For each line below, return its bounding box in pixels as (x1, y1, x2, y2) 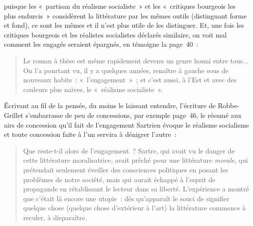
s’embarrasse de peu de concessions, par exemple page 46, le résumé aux (25, 110, 242, 120)
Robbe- (217, 100, 239, 111)
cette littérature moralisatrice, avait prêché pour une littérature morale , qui (23, 155, 248, 165)
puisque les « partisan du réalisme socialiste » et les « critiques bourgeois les (4, 1, 236, 11)
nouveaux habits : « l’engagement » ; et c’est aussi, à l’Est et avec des (23, 75, 236, 85)
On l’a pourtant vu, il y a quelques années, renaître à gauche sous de (23, 65, 229, 75)
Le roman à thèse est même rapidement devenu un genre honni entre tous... (23, 55, 249, 65)
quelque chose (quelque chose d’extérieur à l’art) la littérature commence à (23, 203, 246, 213)
